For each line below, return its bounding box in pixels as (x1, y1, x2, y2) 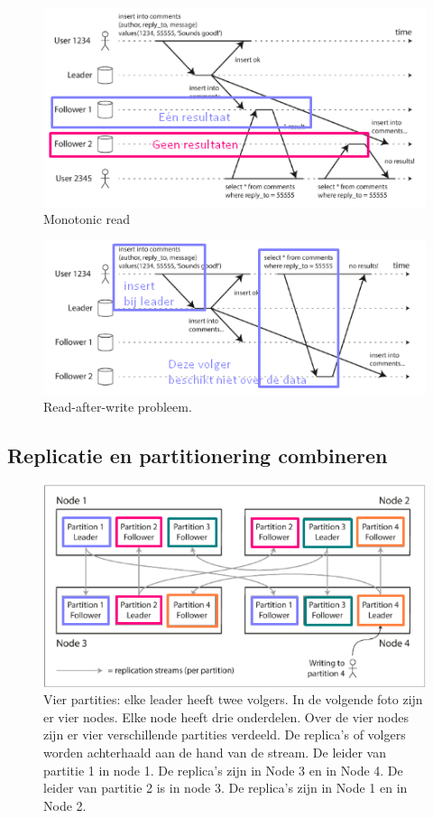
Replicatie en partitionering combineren (7, 442, 388, 469)
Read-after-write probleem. (43, 397, 192, 416)
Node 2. (43, 795, 87, 814)
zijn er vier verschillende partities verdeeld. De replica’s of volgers (43, 725, 406, 744)
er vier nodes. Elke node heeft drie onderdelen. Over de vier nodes (43, 707, 410, 726)
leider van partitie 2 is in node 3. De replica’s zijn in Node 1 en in (43, 778, 408, 797)
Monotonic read (43, 209, 131, 228)
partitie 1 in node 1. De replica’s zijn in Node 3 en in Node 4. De (43, 760, 403, 779)
